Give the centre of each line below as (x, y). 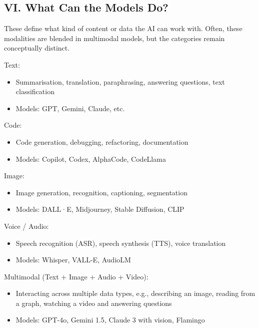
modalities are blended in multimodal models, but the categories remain (114, 38)
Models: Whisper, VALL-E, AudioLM (73, 260)
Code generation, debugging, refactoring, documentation (102, 141)
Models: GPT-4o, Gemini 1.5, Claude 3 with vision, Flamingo (110, 320)
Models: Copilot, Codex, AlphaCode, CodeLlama (91, 158)
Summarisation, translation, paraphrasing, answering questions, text (120, 81)
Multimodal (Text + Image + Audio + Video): (76, 276)
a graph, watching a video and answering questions (94, 303)
